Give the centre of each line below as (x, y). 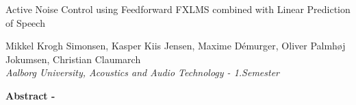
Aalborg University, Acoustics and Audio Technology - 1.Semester (143, 72)
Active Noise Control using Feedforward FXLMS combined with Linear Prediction (178, 9)
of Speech (25, 22)
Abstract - (30, 95)
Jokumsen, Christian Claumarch (73, 59)
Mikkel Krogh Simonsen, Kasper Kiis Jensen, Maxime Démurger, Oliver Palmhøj (176, 46)
